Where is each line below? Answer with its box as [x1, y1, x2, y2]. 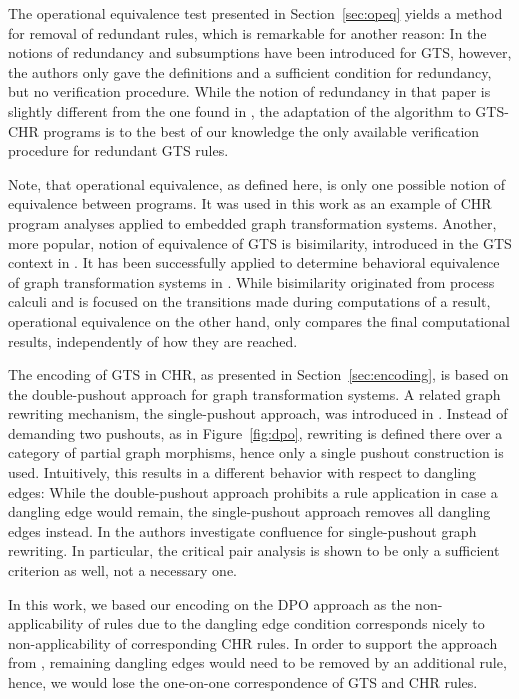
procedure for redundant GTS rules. [8, 140, 229, 161]
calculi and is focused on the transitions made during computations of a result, [8, 291, 491, 312]
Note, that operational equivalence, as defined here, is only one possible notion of [8, 173, 506, 194]
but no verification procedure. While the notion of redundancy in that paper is [8, 81, 491, 102]
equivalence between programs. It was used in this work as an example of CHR [8, 193, 492, 214]
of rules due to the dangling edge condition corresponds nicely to [88, 613, 485, 634]
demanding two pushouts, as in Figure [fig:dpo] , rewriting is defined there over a [8, 422, 503, 443]
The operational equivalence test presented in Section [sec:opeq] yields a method [8, 3, 503, 23]
